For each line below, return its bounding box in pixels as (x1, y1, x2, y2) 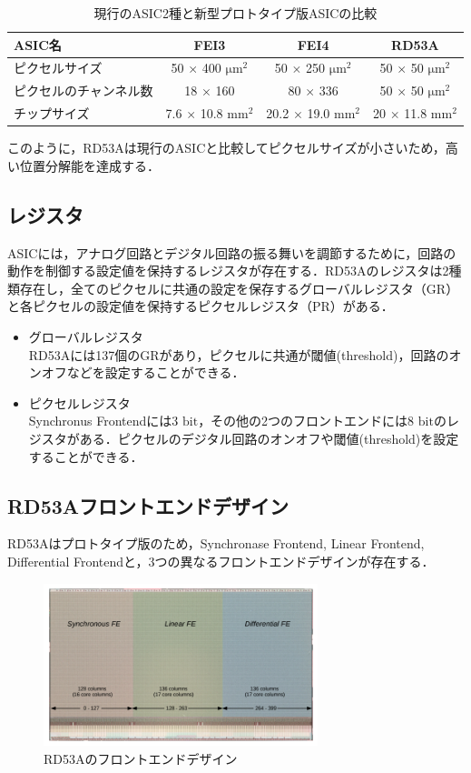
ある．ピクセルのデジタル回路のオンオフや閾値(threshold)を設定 (79, 428, 459, 447)
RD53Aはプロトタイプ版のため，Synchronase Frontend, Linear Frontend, (7, 534, 425, 553)
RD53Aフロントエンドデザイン (7, 491, 289, 519)
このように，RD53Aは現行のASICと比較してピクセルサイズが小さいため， (7, 138, 446, 157)
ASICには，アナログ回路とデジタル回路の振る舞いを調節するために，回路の (7, 243, 456, 262)
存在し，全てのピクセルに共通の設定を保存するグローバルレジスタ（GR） (19, 278, 459, 297)
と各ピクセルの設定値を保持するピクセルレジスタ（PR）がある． (7, 296, 394, 316)
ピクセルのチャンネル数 (14, 81, 153, 100)
